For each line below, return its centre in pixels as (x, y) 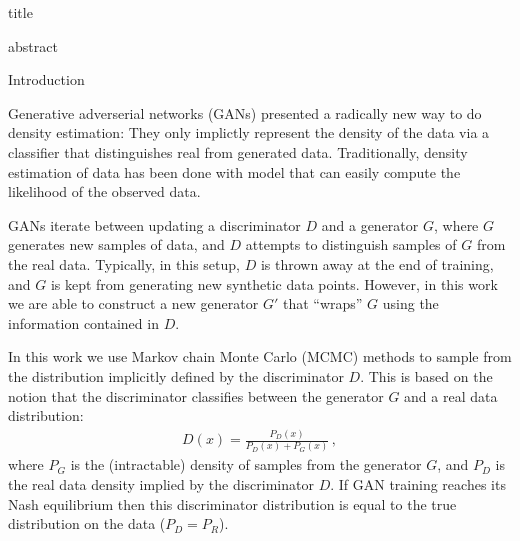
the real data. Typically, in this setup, (124, 263)
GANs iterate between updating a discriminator (154, 224)
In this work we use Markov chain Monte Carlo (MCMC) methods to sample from (260, 356)
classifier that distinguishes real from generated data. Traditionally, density (238, 151)
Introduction (46, 79)
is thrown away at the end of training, (377, 263)
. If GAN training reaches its (418, 483)
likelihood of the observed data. (104, 191)
